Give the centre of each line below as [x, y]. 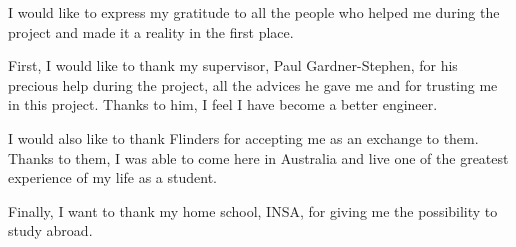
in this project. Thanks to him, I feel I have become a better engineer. [223, 104]
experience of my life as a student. [113, 177]
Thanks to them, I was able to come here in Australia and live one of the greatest [258, 157]
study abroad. [50, 230]
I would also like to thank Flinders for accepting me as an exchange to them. [243, 137]
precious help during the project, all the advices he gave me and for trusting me [253, 84]
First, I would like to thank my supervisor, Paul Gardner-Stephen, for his [233, 65]
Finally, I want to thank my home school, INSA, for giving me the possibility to [253, 210]
